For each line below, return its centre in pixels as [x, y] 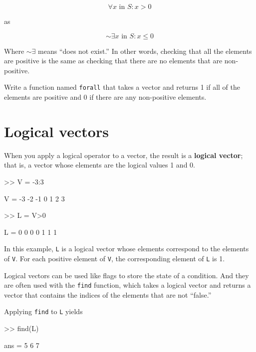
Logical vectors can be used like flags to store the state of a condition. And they [127, 275]
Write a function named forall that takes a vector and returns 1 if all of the [122, 87]
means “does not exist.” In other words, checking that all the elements [145, 51]
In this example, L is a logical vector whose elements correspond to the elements [127, 249]
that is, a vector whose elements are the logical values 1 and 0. [100, 165]
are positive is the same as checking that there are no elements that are [113, 61]
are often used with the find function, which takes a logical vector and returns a [128, 285]
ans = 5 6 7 [22, 345]
